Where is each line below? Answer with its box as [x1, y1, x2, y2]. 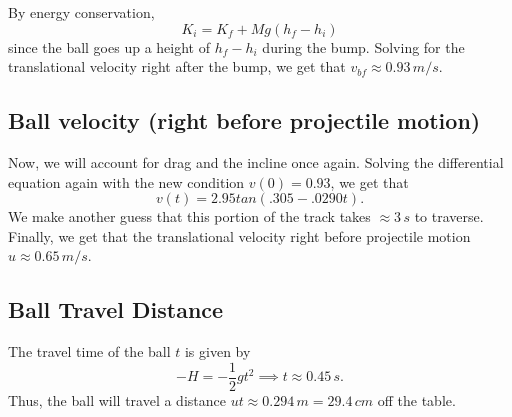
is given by [184, 341, 251, 362]
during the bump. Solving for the [262, 36, 465, 57]
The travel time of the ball [8, 341, 171, 362]
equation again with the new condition [8, 171, 245, 192]
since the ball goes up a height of [8, 36, 210, 57]
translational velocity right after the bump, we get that [8, 56, 346, 77]
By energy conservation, [8, 2, 155, 22]
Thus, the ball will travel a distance [8, 389, 226, 410]
